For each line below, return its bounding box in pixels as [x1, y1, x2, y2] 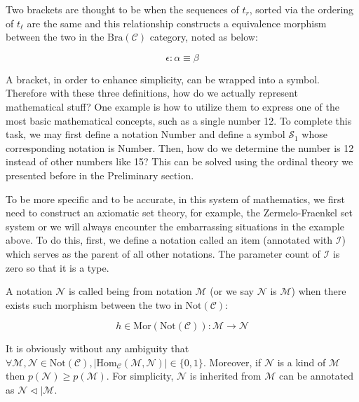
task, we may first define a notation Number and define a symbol [6, 127, 285, 141]
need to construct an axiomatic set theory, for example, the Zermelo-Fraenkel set [6, 205, 353, 220]
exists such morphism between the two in [6, 297, 182, 312]
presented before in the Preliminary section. [6, 167, 194, 182]
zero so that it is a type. [6, 260, 109, 275]
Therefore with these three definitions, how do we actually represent [6, 85, 298, 100]
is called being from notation [68, 284, 192, 298]
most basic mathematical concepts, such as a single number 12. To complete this [6, 113, 352, 127]
